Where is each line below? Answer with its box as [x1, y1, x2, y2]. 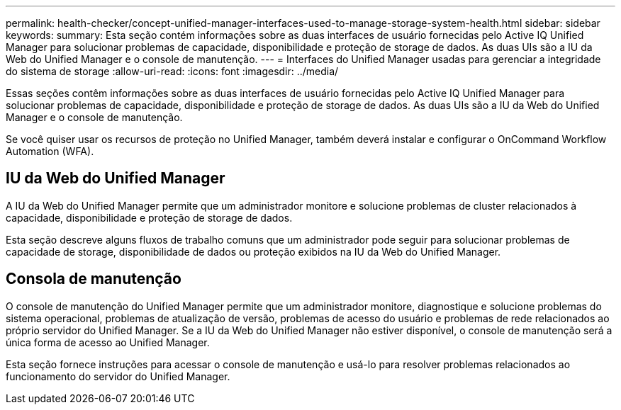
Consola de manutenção [6, 270, 181, 288]
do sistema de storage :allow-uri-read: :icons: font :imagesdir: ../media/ [6, 65, 339, 77]
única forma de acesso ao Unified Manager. [6, 336, 210, 348]
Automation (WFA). [6, 145, 94, 157]
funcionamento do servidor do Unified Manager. [6, 370, 230, 382]
